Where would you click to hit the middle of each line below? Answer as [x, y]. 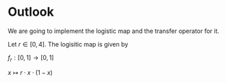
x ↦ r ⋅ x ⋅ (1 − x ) [30, 72]
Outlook [31, 12]
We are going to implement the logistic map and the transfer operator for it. [114, 31]
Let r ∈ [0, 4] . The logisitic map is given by [68, 44]
